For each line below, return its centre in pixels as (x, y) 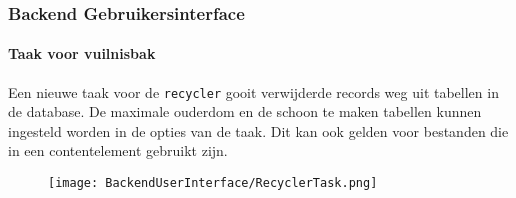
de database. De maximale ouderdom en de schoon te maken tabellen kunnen (245, 111)
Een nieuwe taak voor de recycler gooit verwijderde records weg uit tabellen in (253, 91)
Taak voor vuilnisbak (82, 53)
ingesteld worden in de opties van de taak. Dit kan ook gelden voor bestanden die (258, 130)
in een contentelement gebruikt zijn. (118, 150)
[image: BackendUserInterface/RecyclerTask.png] (213, 183)
